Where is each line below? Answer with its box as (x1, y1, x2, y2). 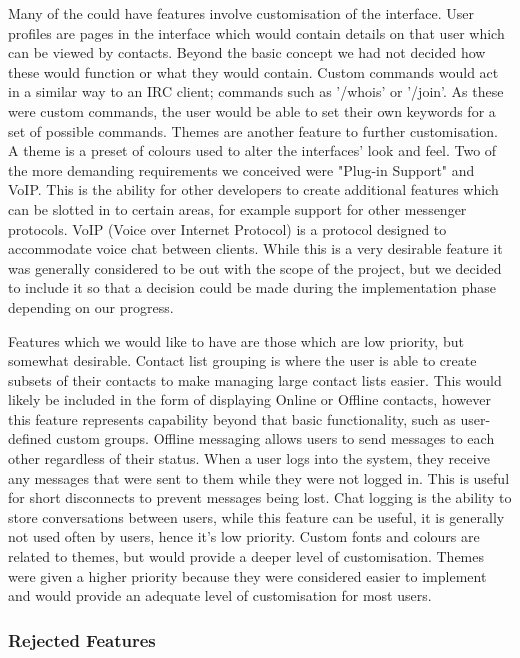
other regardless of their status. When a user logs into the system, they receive (8, 448, 490, 469)
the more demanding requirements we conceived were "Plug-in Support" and (8, 159, 475, 180)
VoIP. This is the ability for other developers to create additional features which (8, 179, 499, 200)
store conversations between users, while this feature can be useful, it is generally (8, 506, 505, 527)
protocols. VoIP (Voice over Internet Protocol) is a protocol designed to (8, 218, 447, 239)
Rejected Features (8, 627, 156, 652)
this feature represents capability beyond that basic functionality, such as (8, 408, 456, 429)
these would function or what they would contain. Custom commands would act (8, 61, 499, 82)
